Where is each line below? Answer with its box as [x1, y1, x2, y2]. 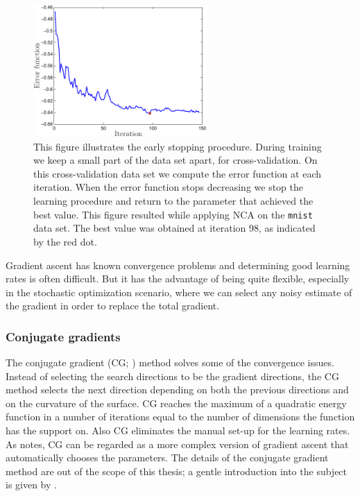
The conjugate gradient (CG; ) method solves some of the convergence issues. [6, 355, 334, 370]
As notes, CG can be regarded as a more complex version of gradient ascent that [6, 436, 349, 451]
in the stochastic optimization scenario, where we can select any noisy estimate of [6, 284, 352, 299]
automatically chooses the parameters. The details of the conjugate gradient [6, 450, 329, 465]
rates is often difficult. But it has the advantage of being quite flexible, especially [6, 271, 350, 286]
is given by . [6, 477, 57, 492]
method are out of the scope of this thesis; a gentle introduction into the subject [6, 463, 348, 478]
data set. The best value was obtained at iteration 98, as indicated [33, 221, 316, 235]
